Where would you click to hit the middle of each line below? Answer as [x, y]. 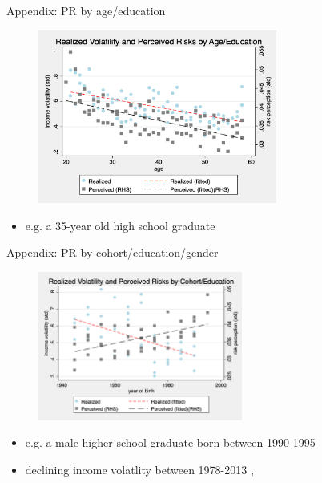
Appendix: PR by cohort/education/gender [113, 252]
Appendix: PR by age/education [86, 10]
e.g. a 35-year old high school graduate [120, 225]
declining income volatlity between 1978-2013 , [139, 470]
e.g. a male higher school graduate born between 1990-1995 [170, 442]
